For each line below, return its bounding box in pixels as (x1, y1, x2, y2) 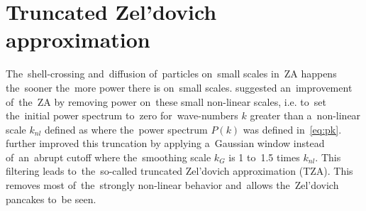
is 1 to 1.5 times (228, 149, 300, 164)
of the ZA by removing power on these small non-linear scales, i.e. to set (6, 94, 326, 109)
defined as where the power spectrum (45, 121, 208, 136)
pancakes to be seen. (6, 191, 96, 206)
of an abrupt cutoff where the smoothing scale (6, 149, 211, 164)
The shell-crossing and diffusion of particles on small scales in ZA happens (6, 66, 337, 81)
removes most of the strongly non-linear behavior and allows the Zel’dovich (6, 178, 339, 193)
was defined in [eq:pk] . (243, 121, 342, 136)
